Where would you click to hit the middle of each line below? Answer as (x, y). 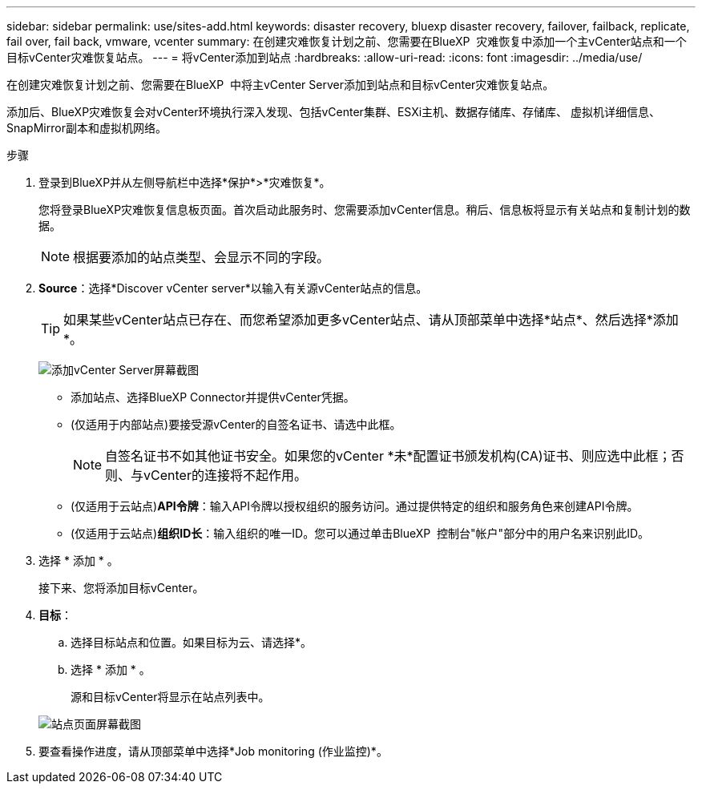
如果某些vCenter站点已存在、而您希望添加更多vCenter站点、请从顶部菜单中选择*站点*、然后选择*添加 (371, 320)
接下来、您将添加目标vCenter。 (121, 588)
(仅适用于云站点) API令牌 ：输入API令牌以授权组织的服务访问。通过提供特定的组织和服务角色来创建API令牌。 (355, 506)
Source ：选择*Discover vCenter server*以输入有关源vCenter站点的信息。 (233, 288)
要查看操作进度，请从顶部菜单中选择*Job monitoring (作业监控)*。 (213, 751)
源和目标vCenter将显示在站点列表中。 (170, 697)
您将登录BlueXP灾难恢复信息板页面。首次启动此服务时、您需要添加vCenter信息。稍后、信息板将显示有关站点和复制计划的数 (365, 210)
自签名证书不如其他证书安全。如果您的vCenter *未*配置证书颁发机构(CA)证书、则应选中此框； (388, 456)
